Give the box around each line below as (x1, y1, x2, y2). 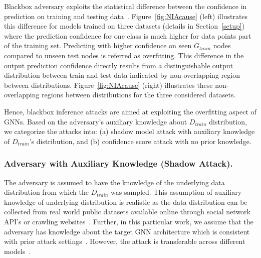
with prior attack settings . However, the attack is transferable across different (4, 236, 245, 246)
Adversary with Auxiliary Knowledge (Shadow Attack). (4, 157, 233, 170)
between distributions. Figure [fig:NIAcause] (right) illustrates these (4, 79, 213, 90)
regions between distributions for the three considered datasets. (42, 89, 236, 100)
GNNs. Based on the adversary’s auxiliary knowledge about (4, 116, 187, 126)
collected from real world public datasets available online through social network (4, 206, 250, 217)
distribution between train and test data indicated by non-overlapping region (4, 70, 240, 80)
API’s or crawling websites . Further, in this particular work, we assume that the (4, 216, 253, 226)
